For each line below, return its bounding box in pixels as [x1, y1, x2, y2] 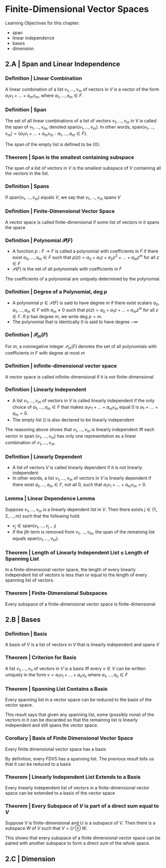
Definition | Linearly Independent [5, 386, 87, 393]
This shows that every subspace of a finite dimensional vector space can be [5, 835, 161, 841]
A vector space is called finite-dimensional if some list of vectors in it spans [5, 219, 160, 225]
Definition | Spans [5, 183, 50, 190]
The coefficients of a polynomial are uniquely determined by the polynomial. [5, 276, 161, 282]
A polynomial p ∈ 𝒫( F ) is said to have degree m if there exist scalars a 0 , [12, 300, 160, 307]
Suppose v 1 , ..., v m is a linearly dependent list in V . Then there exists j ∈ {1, [5, 506, 157, 513]
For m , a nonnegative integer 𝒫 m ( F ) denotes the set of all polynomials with [5, 344, 157, 351]
